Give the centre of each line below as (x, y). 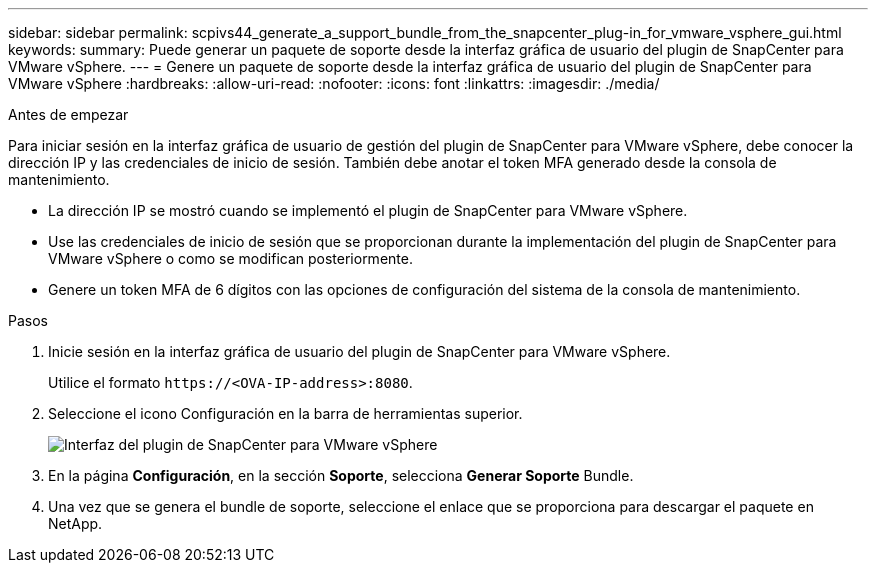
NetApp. (75, 523)
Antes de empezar (68, 114)
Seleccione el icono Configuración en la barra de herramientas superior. (285, 413)
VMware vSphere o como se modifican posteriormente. (230, 258)
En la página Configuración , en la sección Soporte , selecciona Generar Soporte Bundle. (341, 475)
